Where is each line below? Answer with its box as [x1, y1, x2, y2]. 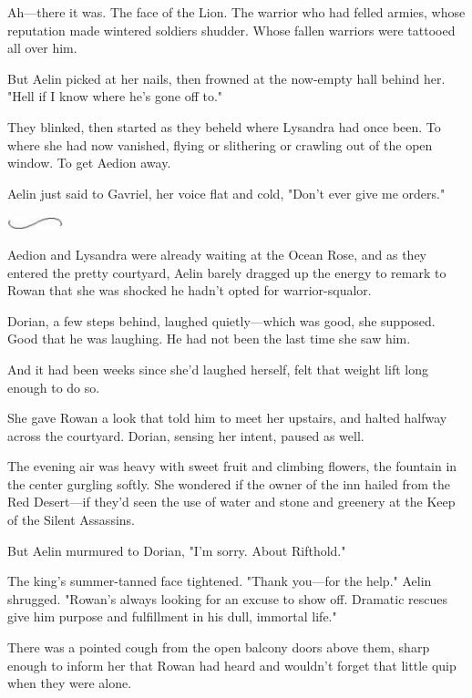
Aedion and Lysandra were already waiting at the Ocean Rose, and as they [7, 244, 426, 263]
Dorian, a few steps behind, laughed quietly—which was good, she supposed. [7, 311, 436, 330]
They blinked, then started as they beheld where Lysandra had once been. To [7, 117, 441, 136]
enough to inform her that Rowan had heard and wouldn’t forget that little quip [7, 655, 457, 674]
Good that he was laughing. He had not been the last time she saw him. [7, 329, 411, 348]
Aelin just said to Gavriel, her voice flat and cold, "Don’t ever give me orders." [7, 183, 446, 202]
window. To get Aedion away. [7, 153, 171, 172]
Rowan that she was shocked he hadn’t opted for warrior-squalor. [7, 281, 372, 300]
